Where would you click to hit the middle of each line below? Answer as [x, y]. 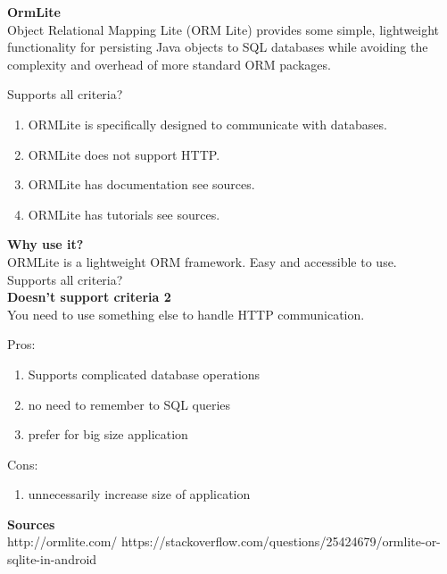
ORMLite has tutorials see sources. [124, 214]
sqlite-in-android [52, 559]
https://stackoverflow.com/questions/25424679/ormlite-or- [281, 541]
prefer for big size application [108, 434]
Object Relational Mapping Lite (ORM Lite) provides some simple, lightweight [223, 29]
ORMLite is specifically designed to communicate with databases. [207, 124]
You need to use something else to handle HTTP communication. [186, 314]
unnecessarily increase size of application [139, 494]
